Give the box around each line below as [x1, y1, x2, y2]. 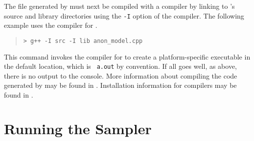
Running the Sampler [4, 118, 152, 138]
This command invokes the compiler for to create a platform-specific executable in [4, 51, 251, 61]
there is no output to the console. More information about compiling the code [4, 70, 237, 81]
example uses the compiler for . [4, 20, 97, 30]
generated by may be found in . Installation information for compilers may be [4, 80, 237, 90]
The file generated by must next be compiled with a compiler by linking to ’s [4, 1, 235, 11]
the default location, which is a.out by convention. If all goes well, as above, [4, 61, 237, 71]
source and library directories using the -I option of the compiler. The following [4, 10, 244, 20]
